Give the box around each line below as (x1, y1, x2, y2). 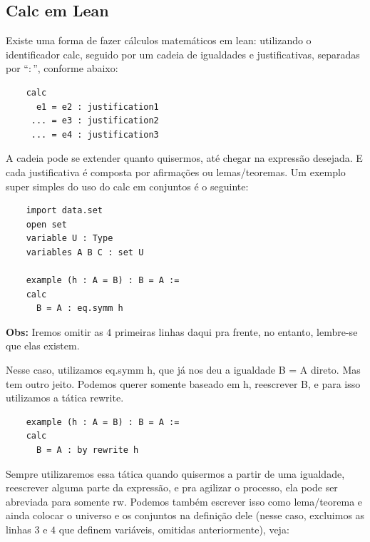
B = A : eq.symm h (36, 303, 123, 314)
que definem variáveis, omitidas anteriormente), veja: (58, 522, 289, 537)
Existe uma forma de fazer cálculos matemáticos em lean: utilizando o (6, 33, 312, 48)
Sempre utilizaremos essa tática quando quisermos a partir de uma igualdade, (6, 466, 345, 481)
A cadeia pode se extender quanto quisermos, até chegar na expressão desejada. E (6, 150, 363, 165)
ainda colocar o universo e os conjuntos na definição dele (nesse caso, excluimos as (6, 508, 365, 523)
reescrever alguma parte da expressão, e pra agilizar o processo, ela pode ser (6, 480, 338, 495)
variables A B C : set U (26, 247, 144, 257)
